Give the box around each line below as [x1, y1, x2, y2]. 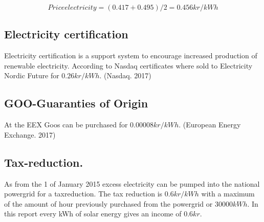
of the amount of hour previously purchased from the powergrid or [4, 198, 213, 209]
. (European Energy [179, 119, 241, 130]
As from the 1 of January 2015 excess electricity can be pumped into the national [4, 178, 260, 189]
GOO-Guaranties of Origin [4, 95, 148, 111]
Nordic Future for [4, 70, 59, 81]
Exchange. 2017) [4, 129, 56, 140]
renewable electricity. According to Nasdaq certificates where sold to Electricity [4, 60, 253, 71]
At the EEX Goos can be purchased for [4, 119, 128, 130]
